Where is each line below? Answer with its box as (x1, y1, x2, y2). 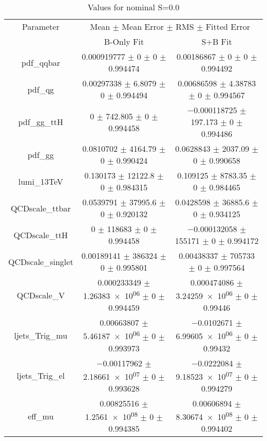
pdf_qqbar (21, 56, 60, 68)
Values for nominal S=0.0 (87, 1, 180, 13)
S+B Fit (201, 36, 232, 47)
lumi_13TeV (18, 175, 63, 187)
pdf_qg (27, 83, 54, 95)
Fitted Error (205, 21, 251, 32)
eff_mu (28, 410, 54, 422)
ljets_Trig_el (16, 369, 65, 382)
